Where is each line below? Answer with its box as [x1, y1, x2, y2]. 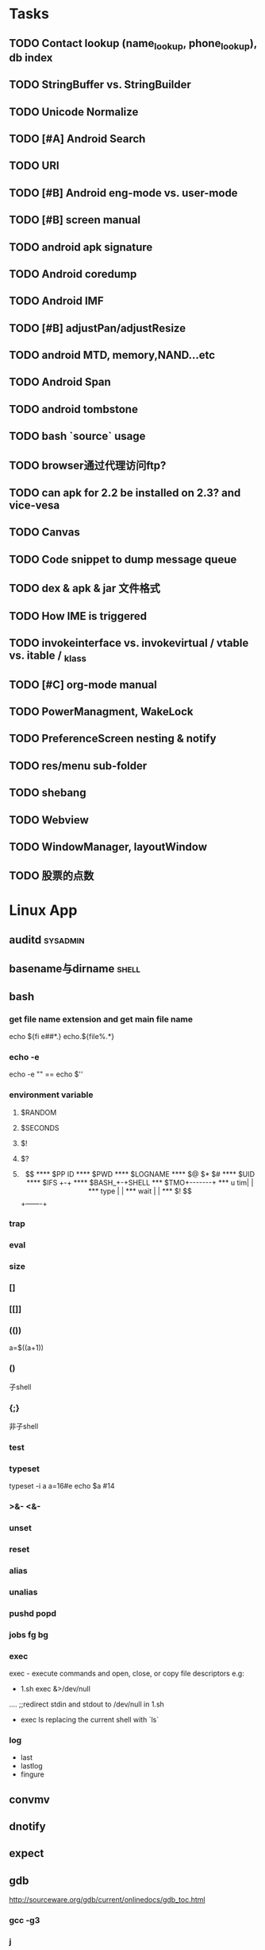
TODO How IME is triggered [9, 609, 148, 623]
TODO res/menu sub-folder [9, 759, 148, 773]
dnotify [9, 1820, 46, 1834]
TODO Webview [9, 813, 90, 827]
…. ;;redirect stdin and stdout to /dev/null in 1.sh [9, 1699, 165, 1709]
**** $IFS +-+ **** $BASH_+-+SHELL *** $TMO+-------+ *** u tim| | [26, 1177, 254, 1187]
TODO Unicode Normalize [9, 105, 139, 119]
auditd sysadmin [9, 932, 85, 947]
